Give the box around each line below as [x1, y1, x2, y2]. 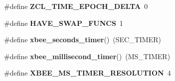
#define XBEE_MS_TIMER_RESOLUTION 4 [4, 68, 171, 78]
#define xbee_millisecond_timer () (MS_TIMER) [4, 51, 171, 61]
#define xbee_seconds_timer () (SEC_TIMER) [4, 34, 161, 45]
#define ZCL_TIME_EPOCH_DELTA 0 [4, 1, 148, 11]
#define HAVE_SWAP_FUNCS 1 [4, 17, 123, 28]
